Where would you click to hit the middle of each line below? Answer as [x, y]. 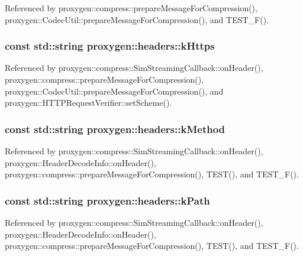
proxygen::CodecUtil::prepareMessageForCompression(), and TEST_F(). [137, 19]
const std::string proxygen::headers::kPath [107, 200]
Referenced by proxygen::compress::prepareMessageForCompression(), [131, 8]
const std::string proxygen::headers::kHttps [110, 46]
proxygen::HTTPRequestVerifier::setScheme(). [88, 103]
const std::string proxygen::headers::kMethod [115, 129]
